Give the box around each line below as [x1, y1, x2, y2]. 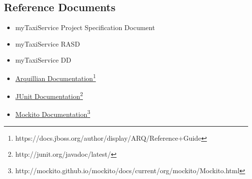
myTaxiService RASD [15, 38, 80, 49]
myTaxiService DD [15, 55, 71, 65]
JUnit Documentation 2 [15, 90, 83, 101]
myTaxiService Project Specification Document [15, 22, 155, 33]
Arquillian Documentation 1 [15, 71, 96, 83]
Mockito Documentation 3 [15, 108, 91, 119]
